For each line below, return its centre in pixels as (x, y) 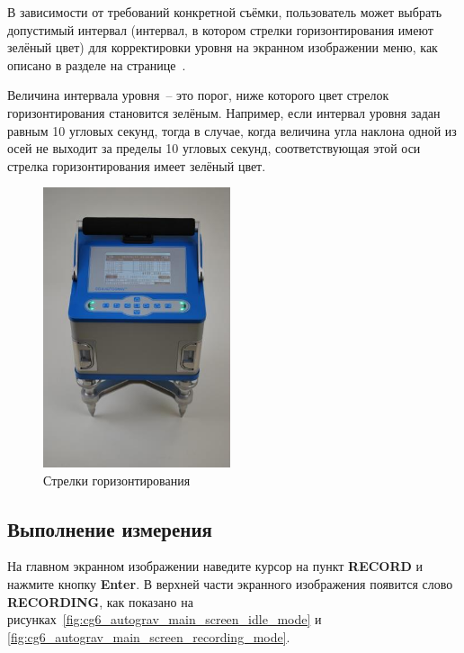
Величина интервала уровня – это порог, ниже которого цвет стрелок (198, 95)
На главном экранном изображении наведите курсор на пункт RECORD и (215, 566)
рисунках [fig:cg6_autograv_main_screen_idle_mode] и (165, 619)
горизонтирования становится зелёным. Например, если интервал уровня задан (224, 112)
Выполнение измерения (110, 528)
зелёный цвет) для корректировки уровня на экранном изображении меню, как (223, 47)
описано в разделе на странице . (97, 64)
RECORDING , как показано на (100, 601)
